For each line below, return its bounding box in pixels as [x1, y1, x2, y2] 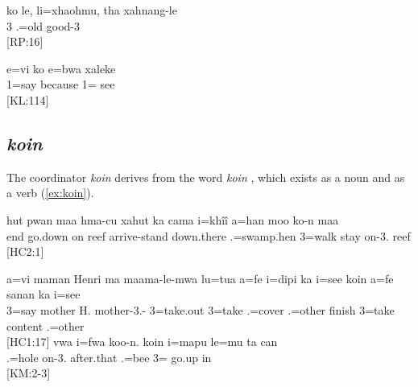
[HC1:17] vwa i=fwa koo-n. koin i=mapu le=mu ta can [6, 333, 278, 350]
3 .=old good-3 [6, 17, 81, 34]
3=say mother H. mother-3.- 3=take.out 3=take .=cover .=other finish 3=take [6, 301, 395, 318]
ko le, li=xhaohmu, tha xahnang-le [6, 2, 177, 18]
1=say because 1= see [6, 76, 115, 93]
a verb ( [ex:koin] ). [6, 184, 94, 201]
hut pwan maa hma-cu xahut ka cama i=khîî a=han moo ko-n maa [6, 211, 339, 228]
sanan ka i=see [6, 286, 81, 303]
